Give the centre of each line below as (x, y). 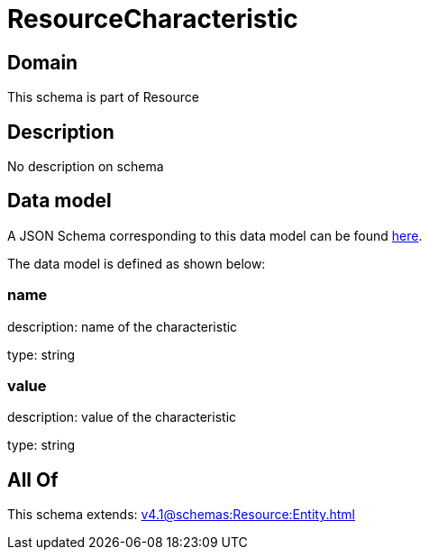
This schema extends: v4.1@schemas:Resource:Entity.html (181, 515)
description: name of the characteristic (123, 326)
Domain (43, 62)
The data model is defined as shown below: (137, 263)
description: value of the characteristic (122, 417)
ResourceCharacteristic (153, 19)
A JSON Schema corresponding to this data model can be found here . (215, 235)
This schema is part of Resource (103, 97)
